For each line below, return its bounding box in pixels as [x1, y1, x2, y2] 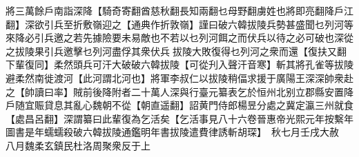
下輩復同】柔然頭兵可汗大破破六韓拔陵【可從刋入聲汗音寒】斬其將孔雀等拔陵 [6, 57, 353, 72]
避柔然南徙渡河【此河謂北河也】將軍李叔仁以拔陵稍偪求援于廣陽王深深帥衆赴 [6, 70, 353, 85]
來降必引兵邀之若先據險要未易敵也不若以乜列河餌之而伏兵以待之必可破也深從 [6, 30, 353, 45]
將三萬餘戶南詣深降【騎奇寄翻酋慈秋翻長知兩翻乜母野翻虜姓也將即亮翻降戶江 [6, 3, 353, 17]
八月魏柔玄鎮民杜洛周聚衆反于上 [6, 138, 151, 152]
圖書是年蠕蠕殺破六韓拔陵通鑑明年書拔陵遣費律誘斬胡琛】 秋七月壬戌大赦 [6, 125, 339, 139]
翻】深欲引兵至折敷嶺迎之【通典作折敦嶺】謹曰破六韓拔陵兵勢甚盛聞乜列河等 [6, 17, 353, 31]
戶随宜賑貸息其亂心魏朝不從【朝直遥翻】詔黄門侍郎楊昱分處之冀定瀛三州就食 [6, 98, 353, 112]
